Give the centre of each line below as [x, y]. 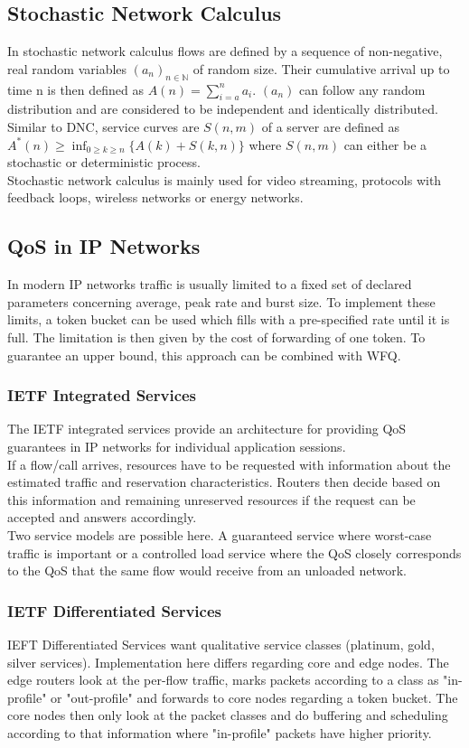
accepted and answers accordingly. [102, 517]
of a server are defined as [331, 126]
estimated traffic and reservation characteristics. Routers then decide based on [224, 482]
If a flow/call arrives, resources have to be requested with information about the [229, 464]
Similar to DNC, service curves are [103, 126]
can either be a [385, 144]
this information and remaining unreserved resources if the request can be [211, 499]
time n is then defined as [76, 89]
